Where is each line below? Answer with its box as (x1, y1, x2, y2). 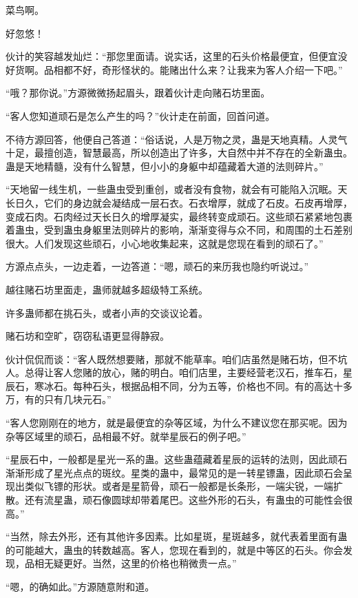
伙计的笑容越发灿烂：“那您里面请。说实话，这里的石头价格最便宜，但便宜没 (6, 49, 348, 63)
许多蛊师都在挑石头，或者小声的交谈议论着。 (6, 305, 208, 320)
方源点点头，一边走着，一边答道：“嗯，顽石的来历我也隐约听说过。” (6, 259, 309, 274)
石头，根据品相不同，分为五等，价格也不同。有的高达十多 (92, 378, 352, 393)
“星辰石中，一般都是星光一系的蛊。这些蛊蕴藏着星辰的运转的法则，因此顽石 (6, 452, 348, 466)
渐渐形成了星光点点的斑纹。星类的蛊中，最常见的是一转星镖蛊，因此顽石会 (6, 465, 343, 480)
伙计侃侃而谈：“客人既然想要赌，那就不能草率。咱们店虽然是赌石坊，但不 (6, 351, 338, 366)
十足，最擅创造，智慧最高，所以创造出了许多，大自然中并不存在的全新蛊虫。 (6, 145, 352, 160)
